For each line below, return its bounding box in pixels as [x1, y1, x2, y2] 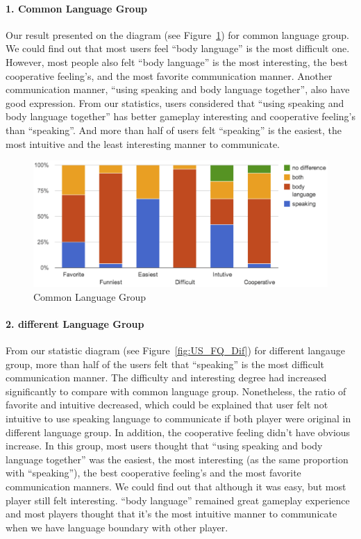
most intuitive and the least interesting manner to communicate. [6, 136, 280, 151]
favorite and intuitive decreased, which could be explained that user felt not [6, 397, 328, 412]
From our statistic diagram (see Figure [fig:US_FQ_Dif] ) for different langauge [6, 343, 345, 358]
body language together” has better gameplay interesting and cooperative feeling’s [6, 109, 356, 124]
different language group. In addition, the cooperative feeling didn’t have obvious [6, 424, 351, 439]
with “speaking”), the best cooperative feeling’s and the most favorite [6, 465, 301, 480]
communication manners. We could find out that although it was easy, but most [6, 479, 346, 493]
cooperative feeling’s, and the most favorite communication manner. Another [6, 68, 333, 83]
